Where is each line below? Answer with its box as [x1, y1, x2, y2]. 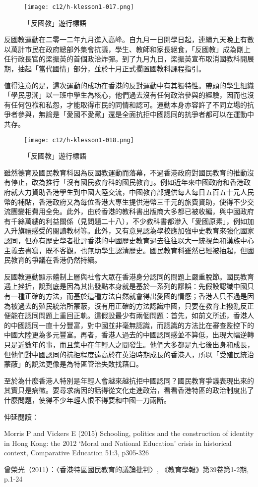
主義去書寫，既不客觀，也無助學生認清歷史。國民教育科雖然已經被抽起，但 [4, 245, 247, 255]
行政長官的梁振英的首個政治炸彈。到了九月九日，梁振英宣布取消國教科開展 [10, 54, 254, 64]
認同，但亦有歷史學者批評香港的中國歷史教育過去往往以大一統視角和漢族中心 [4, 235, 254, 245]
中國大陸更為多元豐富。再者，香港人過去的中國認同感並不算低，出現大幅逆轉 [4, 329, 254, 340]
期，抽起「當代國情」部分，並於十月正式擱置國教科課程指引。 [4, 63, 205, 74]
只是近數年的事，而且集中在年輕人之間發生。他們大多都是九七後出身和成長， [4, 339, 254, 349]
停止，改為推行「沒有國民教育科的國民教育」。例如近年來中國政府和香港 [10, 177, 244, 187]
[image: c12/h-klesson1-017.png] [24, 3, 134, 10]
